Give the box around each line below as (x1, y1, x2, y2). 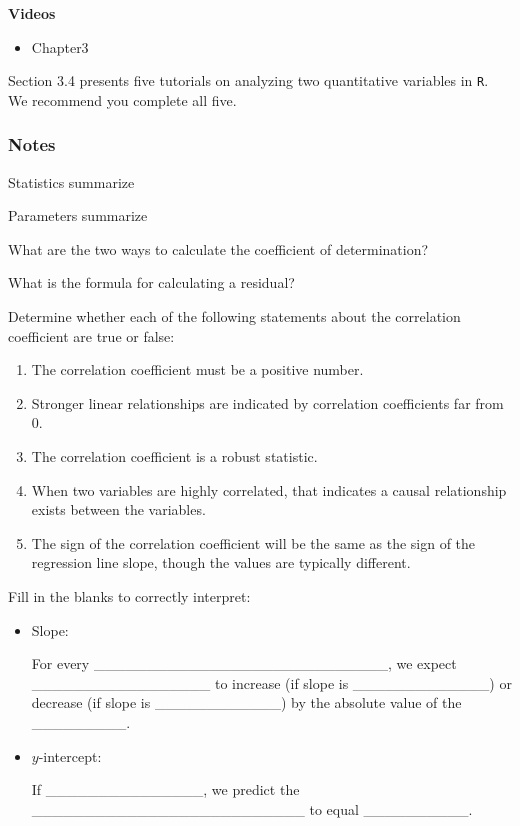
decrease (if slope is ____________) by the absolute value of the (31, 692, 462, 713)
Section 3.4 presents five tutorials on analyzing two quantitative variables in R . (8, 70, 489, 91)
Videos (8, 3, 56, 23)
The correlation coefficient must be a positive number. (31, 359, 364, 380)
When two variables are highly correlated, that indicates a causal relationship (31, 479, 507, 500)
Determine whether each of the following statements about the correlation (8, 306, 461, 327)
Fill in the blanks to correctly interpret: (8, 585, 251, 606)
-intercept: (38, 745, 102, 766)
